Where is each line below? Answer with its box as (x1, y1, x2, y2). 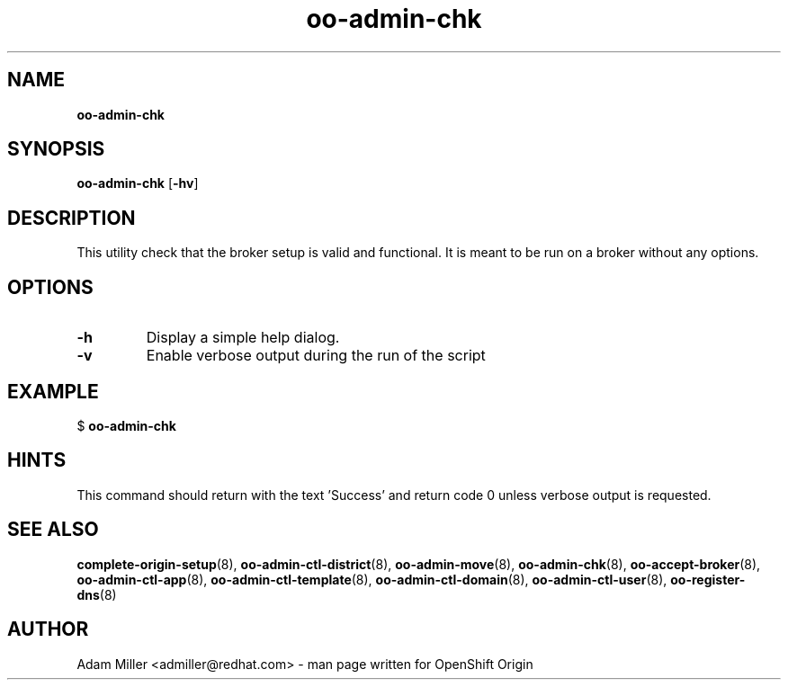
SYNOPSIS (7, 138, 105, 161)
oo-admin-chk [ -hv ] (76, 175, 199, 192)
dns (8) (76, 586, 117, 602)
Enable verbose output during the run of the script (146, 346, 486, 365)
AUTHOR (7, 618, 89, 641)
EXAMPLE (7, 379, 99, 403)
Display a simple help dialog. (146, 328, 340, 347)
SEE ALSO (7, 518, 99, 541)
